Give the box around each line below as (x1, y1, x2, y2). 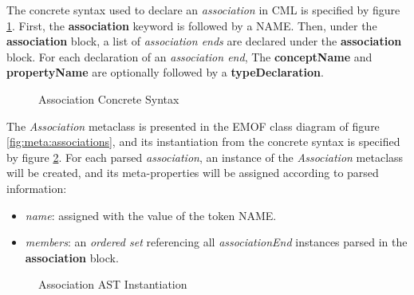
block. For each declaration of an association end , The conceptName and (6, 48, 373, 65)
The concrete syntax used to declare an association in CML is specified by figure (6, 2, 400, 18)
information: (6, 179, 67, 196)
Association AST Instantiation (38, 276, 187, 293)
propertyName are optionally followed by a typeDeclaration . (6, 64, 324, 81)
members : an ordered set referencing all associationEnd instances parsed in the (25, 234, 408, 250)
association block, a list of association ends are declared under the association (6, 33, 402, 49)
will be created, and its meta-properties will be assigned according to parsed (6, 164, 379, 181)
